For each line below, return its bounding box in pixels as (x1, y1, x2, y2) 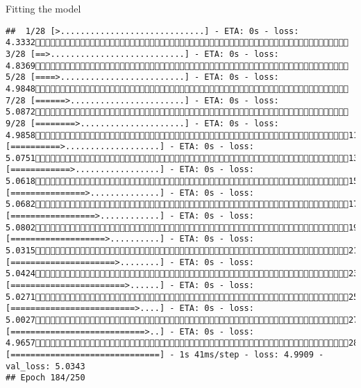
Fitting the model (6, 1, 81, 15)
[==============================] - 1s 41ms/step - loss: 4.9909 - (6, 349, 324, 360)
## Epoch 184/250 (6, 373, 85, 383)
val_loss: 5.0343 (6, 361, 85, 371)
